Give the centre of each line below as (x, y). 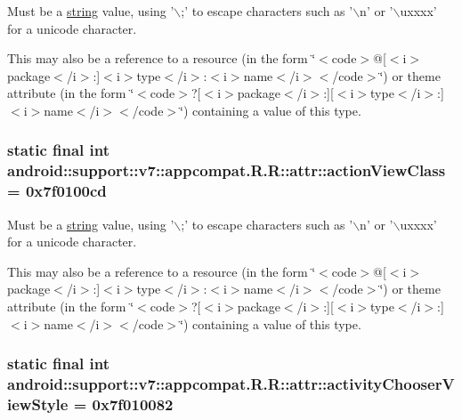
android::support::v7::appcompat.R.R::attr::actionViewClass (227, 170)
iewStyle (38, 404)
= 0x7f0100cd (57, 191)
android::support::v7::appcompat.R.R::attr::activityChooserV (231, 384)
